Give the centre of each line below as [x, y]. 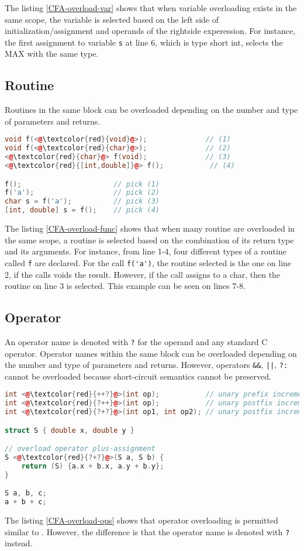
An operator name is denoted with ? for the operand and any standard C [136, 341]
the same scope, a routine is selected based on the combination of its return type [149, 240]
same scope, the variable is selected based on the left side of [112, 19]
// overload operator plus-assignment [80, 449]
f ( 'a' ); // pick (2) [82, 193]
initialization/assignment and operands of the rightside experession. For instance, [150, 31]
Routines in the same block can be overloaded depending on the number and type [151, 110]
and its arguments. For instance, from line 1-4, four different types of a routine [146, 251]
